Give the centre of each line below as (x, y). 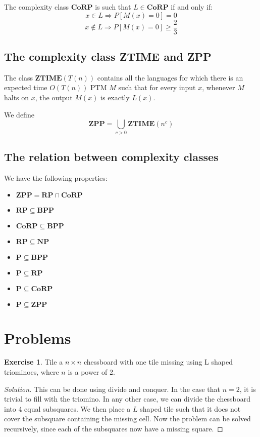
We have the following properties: (56, 177)
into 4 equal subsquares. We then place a (67, 408)
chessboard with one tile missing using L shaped (158, 362)
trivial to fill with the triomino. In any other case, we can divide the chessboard (127, 399)
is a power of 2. (91, 372)
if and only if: (192, 7)
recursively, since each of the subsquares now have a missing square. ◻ (114, 429)
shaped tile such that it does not (190, 408)
